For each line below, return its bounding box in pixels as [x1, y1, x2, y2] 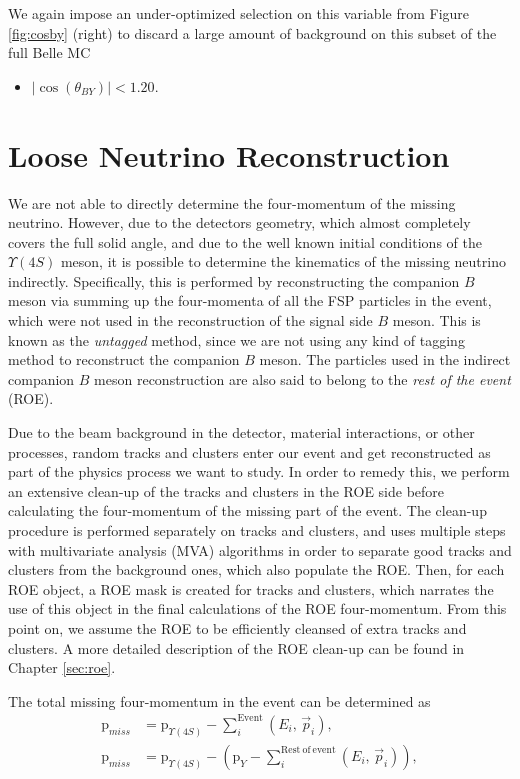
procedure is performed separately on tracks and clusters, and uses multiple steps [8, 520, 506, 540]
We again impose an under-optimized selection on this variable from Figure [8, 3, 470, 23]
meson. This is [392, 310, 481, 331]
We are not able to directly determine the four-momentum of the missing [8, 192, 456, 213]
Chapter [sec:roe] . [8, 657, 116, 678]
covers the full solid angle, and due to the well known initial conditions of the [8, 231, 482, 252]
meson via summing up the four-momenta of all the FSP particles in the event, [8, 290, 492, 311]
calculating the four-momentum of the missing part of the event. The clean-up [8, 500, 487, 521]
